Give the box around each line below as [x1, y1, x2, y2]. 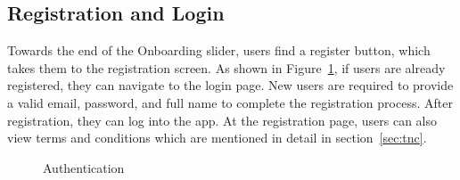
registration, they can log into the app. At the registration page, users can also [7, 110, 438, 129]
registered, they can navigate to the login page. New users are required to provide [7, 76, 454, 94]
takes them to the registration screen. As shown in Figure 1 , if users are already [7, 58, 446, 77]
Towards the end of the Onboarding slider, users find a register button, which [7, 41, 431, 60]
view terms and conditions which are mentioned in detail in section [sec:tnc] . [7, 128, 427, 147]
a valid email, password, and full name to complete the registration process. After [7, 93, 453, 111]
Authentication [43, 158, 125, 176]
